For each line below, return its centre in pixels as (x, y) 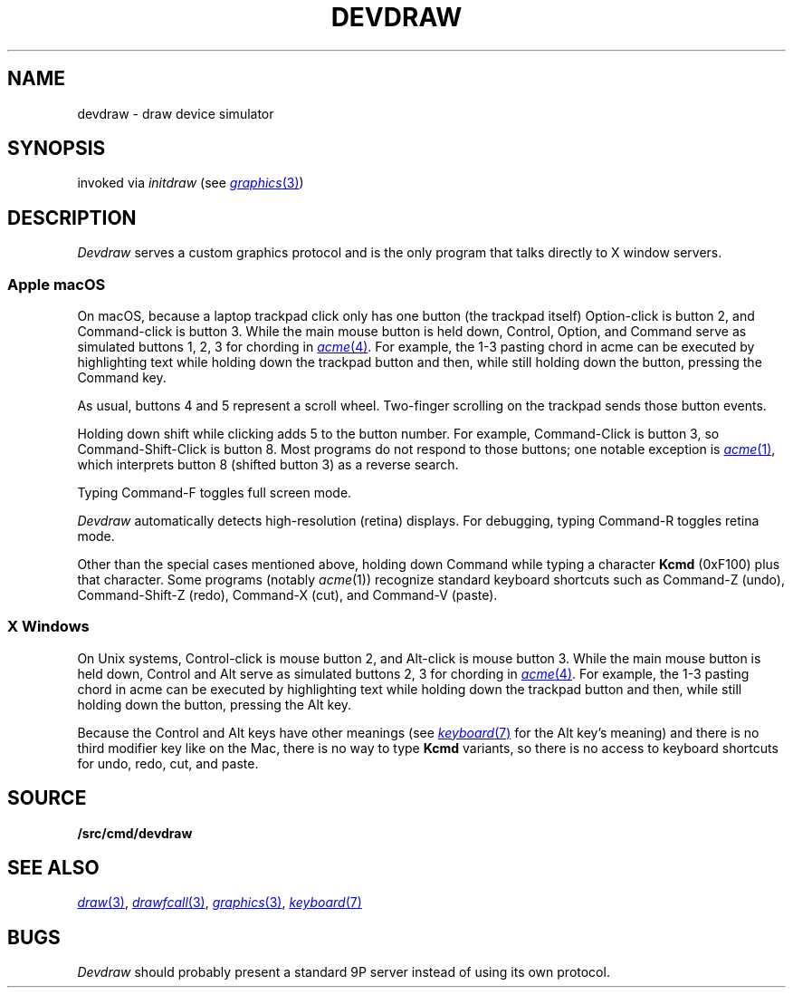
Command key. (122, 378)
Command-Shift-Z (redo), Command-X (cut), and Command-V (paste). (287, 595)
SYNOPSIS (57, 149)
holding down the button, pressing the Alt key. (215, 704)
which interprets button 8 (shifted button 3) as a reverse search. (268, 465)
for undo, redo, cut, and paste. (168, 763)
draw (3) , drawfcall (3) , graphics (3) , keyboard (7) (220, 903)
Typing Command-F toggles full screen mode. (215, 493)
